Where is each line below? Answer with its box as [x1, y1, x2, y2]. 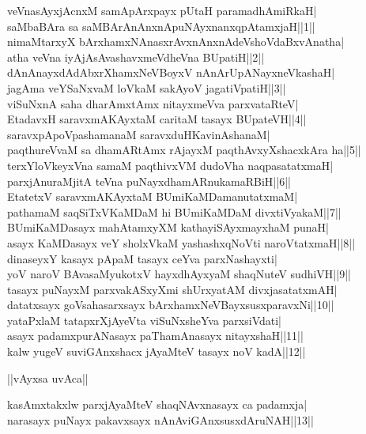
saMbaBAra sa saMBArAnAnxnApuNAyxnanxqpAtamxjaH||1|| [7, 17, 315, 34]
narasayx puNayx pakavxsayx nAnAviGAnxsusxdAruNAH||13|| [7, 411, 314, 428]
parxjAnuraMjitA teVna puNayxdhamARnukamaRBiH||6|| [7, 172, 291, 189]
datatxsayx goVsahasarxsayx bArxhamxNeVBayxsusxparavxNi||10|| [7, 296, 334, 313]
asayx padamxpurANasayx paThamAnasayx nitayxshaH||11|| [7, 327, 304, 344]
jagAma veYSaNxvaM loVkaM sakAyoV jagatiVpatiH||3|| [7, 79, 286, 96]
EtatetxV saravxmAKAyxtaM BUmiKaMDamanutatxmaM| [7, 188, 298, 205]
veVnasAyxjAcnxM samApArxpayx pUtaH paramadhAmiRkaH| [7, 2, 317, 18]
